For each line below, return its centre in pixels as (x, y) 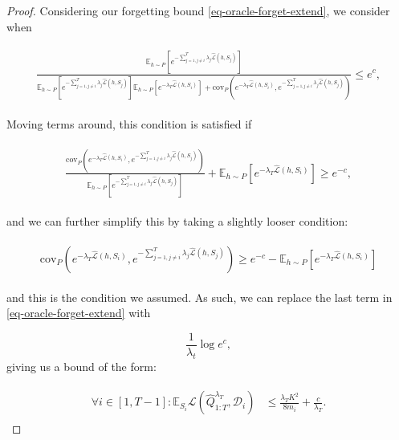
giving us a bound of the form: (81, 366)
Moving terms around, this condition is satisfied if (129, 123)
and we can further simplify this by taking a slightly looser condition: (177, 221)
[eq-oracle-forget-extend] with (79, 313)
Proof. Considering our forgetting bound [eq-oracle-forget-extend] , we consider (198, 10)
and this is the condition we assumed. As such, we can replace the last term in (199, 297)
